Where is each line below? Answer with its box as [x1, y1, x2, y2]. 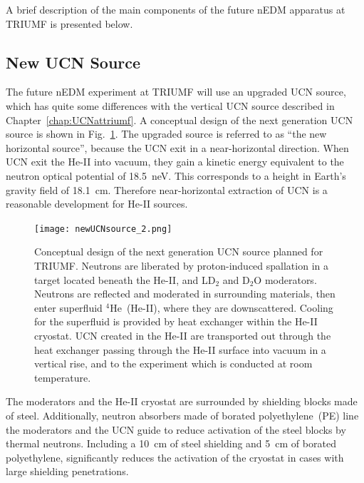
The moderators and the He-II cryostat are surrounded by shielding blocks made [6, 394, 358, 409]
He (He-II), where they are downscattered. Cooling [110, 300, 333, 315]
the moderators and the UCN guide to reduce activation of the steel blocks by [6, 422, 346, 437]
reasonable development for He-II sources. [6, 196, 188, 211]
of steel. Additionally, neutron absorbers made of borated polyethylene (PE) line [6, 407, 359, 422]
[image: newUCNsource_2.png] [34, 223, 172, 234]
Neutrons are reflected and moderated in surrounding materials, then [34, 286, 336, 301]
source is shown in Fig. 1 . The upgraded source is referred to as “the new [6, 126, 327, 141]
